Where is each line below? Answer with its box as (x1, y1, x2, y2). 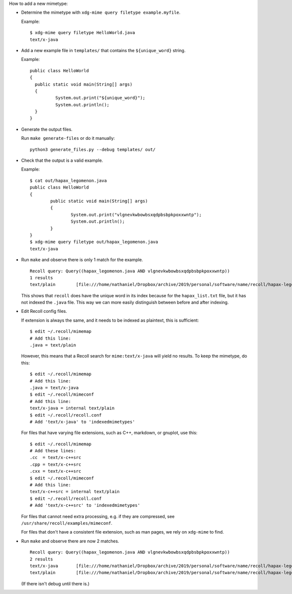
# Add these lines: (30, 448, 76, 454)
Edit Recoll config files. (21, 308, 68, 314)
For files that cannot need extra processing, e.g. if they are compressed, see (21, 513, 175, 519)
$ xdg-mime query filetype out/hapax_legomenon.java (30, 239, 158, 245)
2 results (30, 556, 53, 562)
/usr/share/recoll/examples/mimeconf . (21, 520, 113, 526)
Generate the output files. (21, 126, 73, 132)
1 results (30, 275, 53, 280)
